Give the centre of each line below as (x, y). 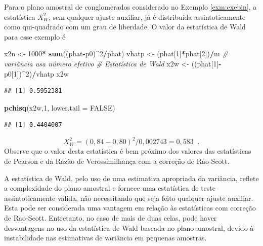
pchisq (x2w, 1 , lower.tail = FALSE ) (60, 107)
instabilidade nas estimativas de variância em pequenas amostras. (105, 238)
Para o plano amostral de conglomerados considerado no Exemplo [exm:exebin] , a (130, 7)
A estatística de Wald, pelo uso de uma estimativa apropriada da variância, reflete (131, 178)
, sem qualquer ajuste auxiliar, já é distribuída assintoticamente (147, 16)
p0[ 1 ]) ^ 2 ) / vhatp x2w (36, 73)
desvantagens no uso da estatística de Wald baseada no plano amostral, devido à (129, 227)
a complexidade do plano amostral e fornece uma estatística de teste (110, 188)
